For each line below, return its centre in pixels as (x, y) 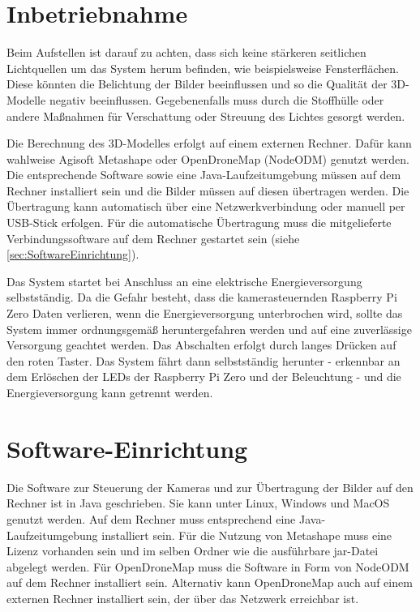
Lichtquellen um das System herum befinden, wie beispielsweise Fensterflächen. (203, 68)
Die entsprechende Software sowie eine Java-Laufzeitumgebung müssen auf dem (204, 175)
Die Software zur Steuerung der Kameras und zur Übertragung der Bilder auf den (210, 487)
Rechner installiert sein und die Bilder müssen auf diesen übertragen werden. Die (208, 190)
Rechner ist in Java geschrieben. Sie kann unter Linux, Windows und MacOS (198, 503)
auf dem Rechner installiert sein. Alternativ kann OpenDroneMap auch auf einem (210, 582)
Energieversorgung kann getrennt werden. (110, 392)
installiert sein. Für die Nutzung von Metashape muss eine (247, 535)
